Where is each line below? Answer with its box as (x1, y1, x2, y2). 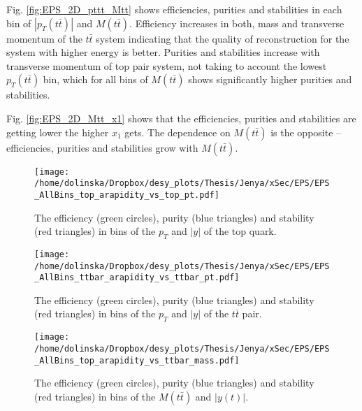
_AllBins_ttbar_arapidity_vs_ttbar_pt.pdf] (34, 273, 240, 283)
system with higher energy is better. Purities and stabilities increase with (6, 45, 320, 59)
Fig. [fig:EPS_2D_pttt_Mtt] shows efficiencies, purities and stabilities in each (6, 2, 342, 16)
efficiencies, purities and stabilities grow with (6, 140, 198, 154)
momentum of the (6, 31, 82, 45)
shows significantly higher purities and (188, 72, 352, 87)
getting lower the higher (6, 124, 109, 139)
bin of (6, 15, 31, 30)
